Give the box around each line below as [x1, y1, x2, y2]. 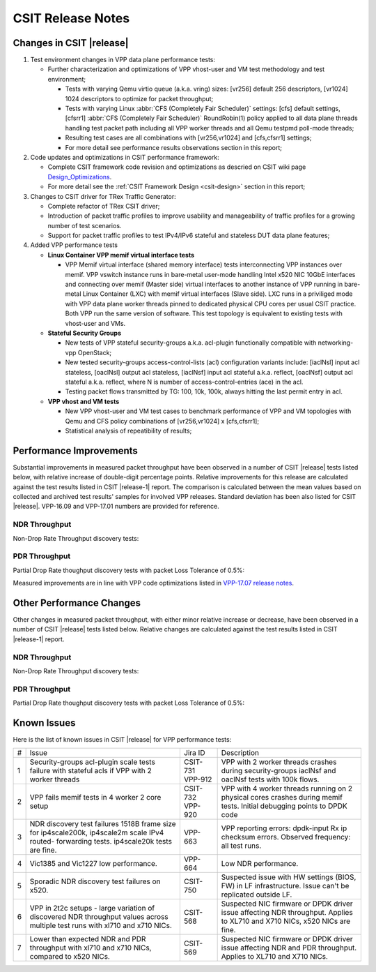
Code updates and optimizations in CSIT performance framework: [30, 153, 219, 161]
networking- [318, 338, 354, 347]
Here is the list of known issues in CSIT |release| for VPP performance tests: [13, 735, 232, 743]
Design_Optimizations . [47, 172, 112, 181]
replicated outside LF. [221, 890, 292, 899]
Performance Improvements [13, 444, 139, 456]
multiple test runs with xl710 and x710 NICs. [29, 921, 172, 931]
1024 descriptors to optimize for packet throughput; [65, 94, 214, 103]
